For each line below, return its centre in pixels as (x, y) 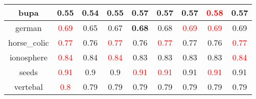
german (29, 28)
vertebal (28, 87)
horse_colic (29, 42)
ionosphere (28, 57)
